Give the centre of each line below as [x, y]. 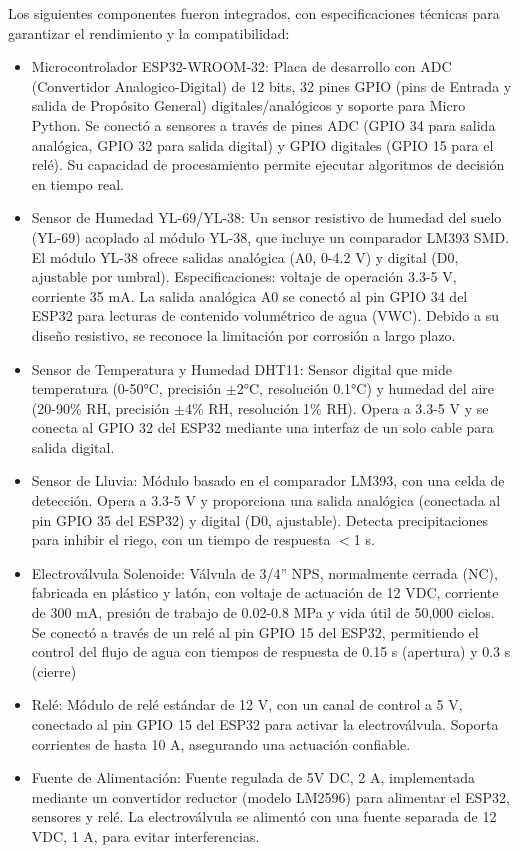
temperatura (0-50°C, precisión [126, 388]
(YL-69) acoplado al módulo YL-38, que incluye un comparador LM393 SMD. [270, 236]
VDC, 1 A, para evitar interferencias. [145, 835]
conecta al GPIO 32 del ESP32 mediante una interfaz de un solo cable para [262, 427]
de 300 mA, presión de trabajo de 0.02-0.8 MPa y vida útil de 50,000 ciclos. [263, 612]
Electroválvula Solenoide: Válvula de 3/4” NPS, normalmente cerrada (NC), [264, 572]
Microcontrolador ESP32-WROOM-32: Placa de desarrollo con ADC [241, 66]
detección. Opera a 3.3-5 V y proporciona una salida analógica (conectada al [266, 500]
